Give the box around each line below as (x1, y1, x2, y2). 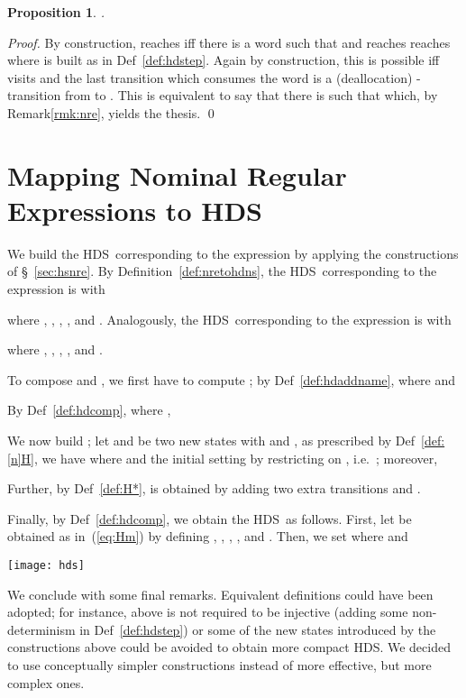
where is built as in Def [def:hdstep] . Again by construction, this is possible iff (7, 51, 440, 69)
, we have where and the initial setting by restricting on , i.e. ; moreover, (33, 448, 438, 467)
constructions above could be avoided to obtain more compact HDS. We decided (7, 638, 451, 657)
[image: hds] (7, 559, 85, 572)
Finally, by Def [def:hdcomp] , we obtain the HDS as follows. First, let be (7, 509, 412, 528)
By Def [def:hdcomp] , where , (7, 400, 171, 419)
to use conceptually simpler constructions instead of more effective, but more (7, 656, 432, 675)
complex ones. (7, 673, 85, 692)
